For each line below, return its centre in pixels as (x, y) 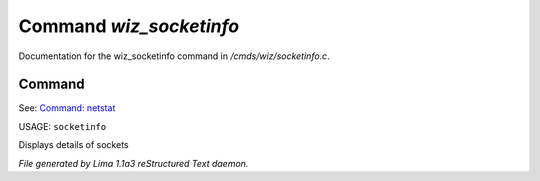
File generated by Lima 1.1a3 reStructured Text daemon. (133, 163)
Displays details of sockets (73, 145)
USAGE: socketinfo (62, 126)
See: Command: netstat (67, 108)
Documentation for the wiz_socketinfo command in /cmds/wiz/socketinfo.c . (174, 56)
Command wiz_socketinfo (129, 26)
